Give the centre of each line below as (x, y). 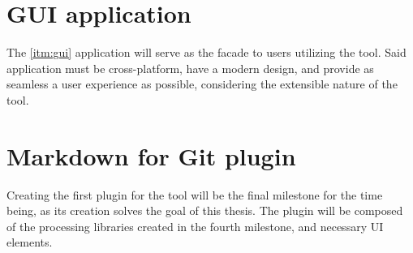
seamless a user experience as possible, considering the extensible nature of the (202, 84)
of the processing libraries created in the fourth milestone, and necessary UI (195, 226)
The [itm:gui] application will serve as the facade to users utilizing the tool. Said (206, 52)
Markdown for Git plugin (151, 155)
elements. (30, 242)
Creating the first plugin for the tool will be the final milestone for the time (195, 194)
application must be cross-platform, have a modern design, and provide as (190, 68)
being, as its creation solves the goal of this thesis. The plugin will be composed (205, 210)
